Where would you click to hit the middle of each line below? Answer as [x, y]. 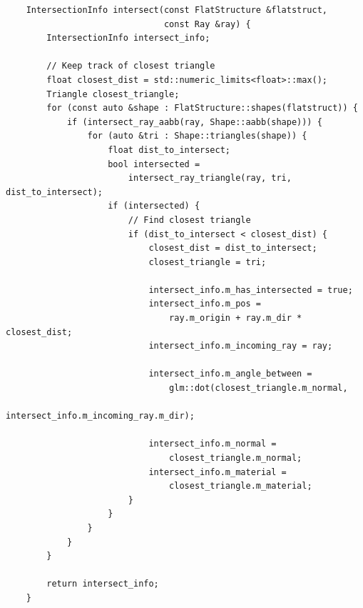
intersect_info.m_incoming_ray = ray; [241, 346]
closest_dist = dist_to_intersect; [233, 248]
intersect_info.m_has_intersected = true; [251, 290]
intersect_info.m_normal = [213, 444]
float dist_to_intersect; [169, 150]
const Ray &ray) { [207, 24]
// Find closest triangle [189, 220]
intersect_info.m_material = [218, 472]
